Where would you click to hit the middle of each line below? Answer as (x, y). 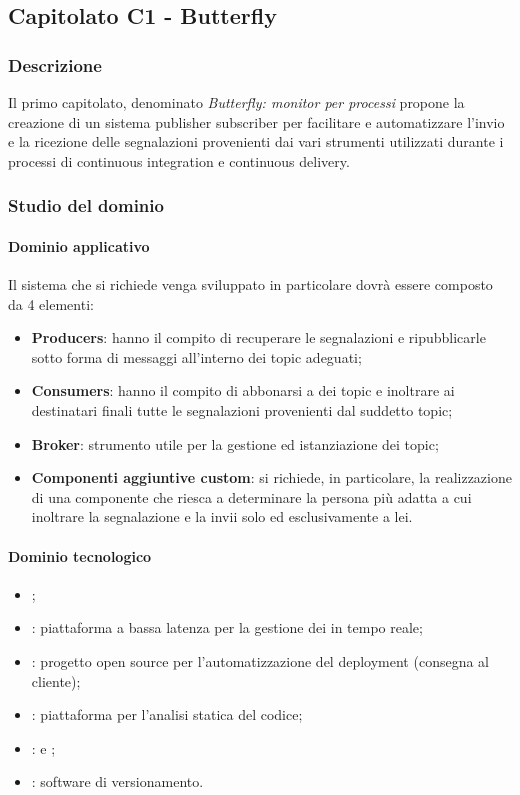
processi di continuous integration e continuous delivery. (179, 160)
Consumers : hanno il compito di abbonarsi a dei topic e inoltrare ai (243, 390)
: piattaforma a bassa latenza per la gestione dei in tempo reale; (227, 627)
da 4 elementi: (51, 303)
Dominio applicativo (79, 245)
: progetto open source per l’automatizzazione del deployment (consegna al (260, 660)
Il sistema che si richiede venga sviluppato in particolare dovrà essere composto (250, 284)
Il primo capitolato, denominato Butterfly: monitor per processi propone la (236, 102)
